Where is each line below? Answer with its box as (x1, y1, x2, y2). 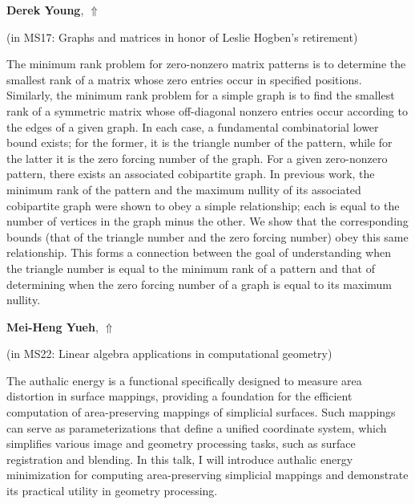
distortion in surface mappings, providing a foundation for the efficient (6, 388, 353, 404)
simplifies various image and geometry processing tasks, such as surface (6, 435, 356, 452)
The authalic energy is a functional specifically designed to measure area (6, 372, 362, 388)
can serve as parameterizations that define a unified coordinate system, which (6, 419, 387, 436)
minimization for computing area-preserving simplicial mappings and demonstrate (6, 466, 409, 483)
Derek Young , (6, 2, 84, 18)
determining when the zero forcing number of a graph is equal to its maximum (6, 275, 393, 292)
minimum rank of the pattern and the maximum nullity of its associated (6, 181, 361, 197)
